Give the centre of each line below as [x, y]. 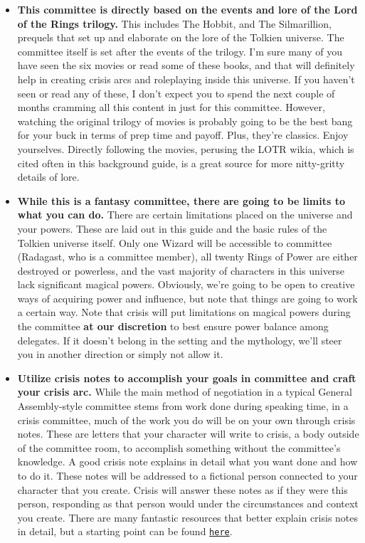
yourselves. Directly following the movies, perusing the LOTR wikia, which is [186, 148]
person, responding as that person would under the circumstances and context [188, 504]
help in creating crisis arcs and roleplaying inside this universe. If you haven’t [186, 79]
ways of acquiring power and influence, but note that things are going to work [187, 298]
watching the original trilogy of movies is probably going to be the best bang [185, 121]
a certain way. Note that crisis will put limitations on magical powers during [184, 312]
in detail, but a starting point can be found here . [125, 531]
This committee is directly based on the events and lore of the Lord [187, 9]
